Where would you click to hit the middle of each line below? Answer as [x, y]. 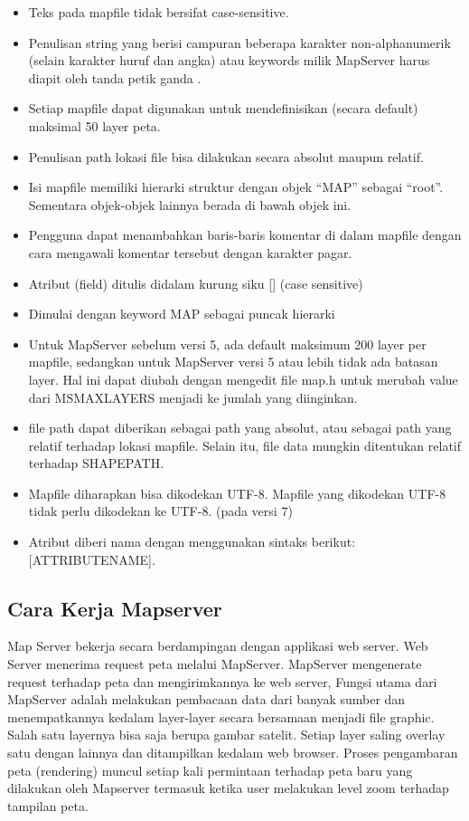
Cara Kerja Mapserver [115, 608]
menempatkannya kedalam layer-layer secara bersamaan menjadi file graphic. [221, 716]
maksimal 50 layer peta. [94, 125]
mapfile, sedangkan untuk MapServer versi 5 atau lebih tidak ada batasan [233, 362]
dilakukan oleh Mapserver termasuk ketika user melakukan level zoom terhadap [228, 788]
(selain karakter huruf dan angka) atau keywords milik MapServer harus [229, 60]
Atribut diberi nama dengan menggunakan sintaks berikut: [192, 542]
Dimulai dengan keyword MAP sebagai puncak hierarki [182, 314]
